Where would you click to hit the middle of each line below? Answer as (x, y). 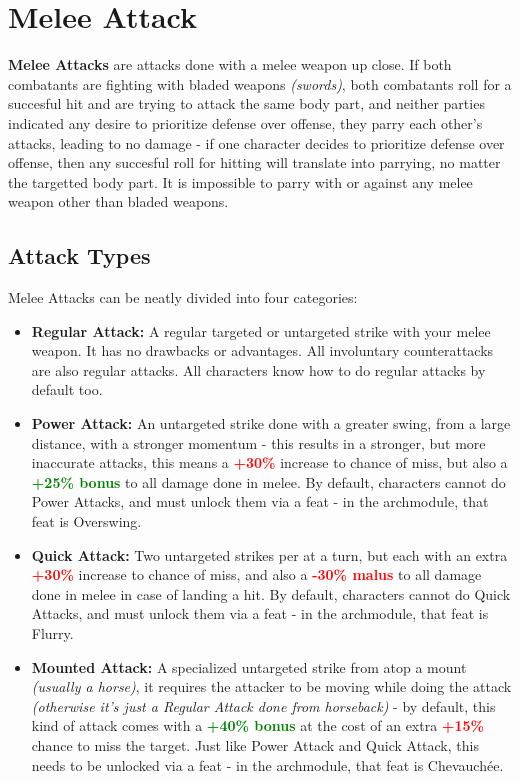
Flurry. (52, 632)
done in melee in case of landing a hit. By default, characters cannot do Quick (271, 593)
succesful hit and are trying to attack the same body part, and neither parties (246, 103)
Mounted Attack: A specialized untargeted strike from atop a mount (249, 666)
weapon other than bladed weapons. (118, 201)
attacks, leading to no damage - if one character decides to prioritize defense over (256, 142)
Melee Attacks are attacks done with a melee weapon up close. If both (230, 64)
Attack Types (79, 255)
